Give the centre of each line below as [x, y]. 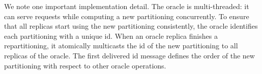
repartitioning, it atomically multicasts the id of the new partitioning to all [121, 46]
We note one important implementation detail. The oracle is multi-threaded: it [127, 6]
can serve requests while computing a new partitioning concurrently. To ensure [127, 16]
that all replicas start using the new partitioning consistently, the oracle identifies [131, 26]
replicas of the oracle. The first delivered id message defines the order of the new [129, 55]
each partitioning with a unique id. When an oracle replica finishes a [111, 35]
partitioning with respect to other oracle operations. [85, 65]
